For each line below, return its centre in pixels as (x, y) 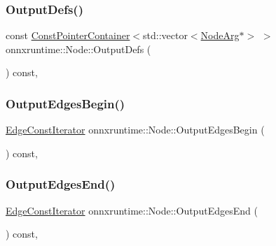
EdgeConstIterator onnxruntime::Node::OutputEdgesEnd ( (132, 210)
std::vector (165, 35)
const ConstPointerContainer (68, 35)
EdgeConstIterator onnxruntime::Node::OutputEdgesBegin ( (135, 130)
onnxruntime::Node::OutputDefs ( (78, 49)
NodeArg (220, 35)
